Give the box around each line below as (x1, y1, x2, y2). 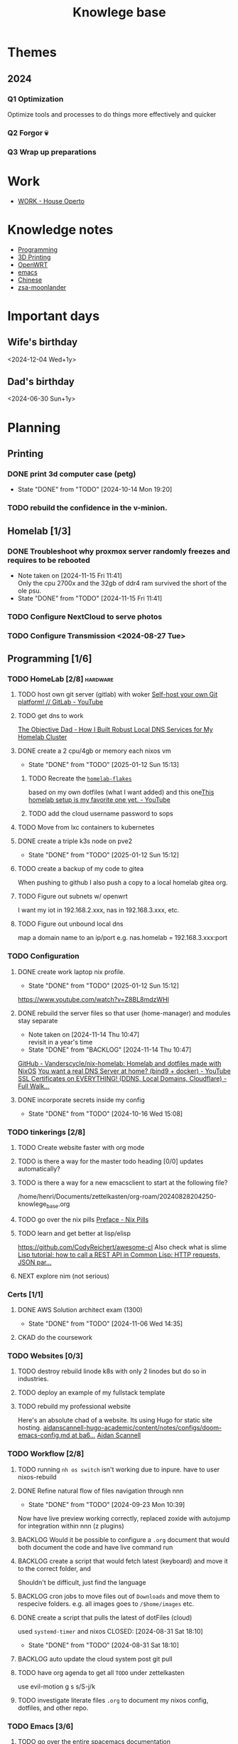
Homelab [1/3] (7, 524, 71, 537)
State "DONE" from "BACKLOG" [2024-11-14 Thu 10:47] (28, 1045, 192, 1054)
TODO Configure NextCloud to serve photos (7, 611, 162, 621)
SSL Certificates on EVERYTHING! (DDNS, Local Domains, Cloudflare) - (17, 1074, 227, 1082)
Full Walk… (17, 1082, 50, 1090)
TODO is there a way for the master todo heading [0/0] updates (17, 1157, 204, 1166)
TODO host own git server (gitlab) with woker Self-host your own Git (17, 690, 218, 699)
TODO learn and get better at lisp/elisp (17, 1229, 131, 1237)
